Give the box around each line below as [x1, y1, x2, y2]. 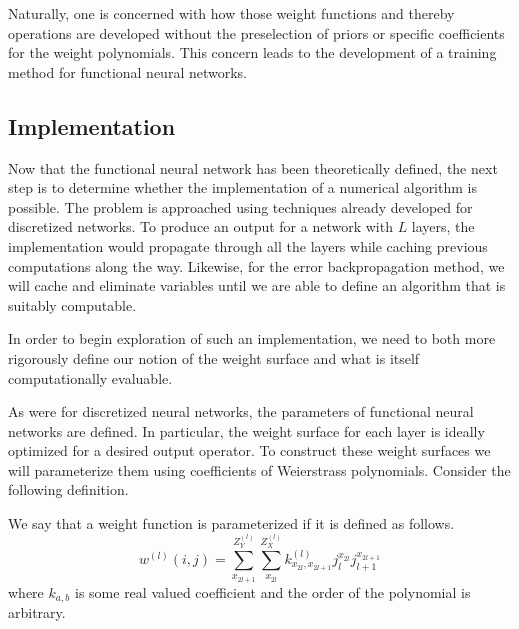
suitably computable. [8, 294, 137, 315]
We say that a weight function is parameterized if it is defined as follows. [8, 513, 455, 534]
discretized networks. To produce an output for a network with [8, 216, 393, 237]
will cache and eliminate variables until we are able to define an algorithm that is [8, 275, 506, 296]
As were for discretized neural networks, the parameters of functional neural [8, 401, 474, 422]
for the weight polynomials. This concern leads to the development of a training [8, 42, 497, 63]
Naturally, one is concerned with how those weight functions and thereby [8, 3, 455, 23]
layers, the [411, 216, 475, 237]
